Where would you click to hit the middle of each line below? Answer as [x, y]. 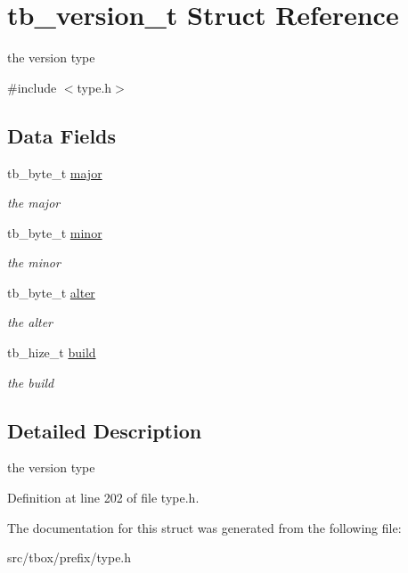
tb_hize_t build [52, 352]
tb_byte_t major [55, 172]
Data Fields [62, 135]
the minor [34, 262]
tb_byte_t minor [55, 232]
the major [34, 203]
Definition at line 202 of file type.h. [103, 498]
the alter [30, 322]
